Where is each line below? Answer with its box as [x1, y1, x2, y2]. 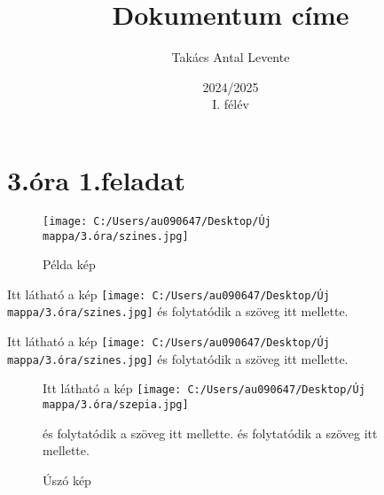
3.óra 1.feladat [7, 161, 186, 197]
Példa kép [43, 255, 96, 274]
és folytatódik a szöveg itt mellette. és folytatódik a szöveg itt [43, 423, 378, 442]
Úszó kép [43, 470, 91, 489]
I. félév [212, 95, 249, 113]
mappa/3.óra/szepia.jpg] [43, 398, 189, 412]
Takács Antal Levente [171, 48, 290, 66]
